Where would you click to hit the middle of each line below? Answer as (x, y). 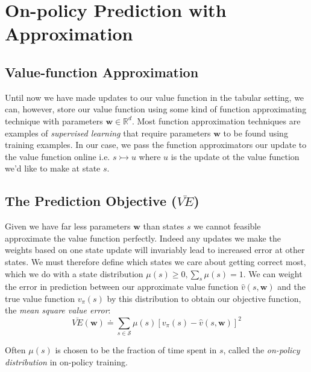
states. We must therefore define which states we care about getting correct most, (155, 261)
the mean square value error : (58, 310)
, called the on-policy (262, 349)
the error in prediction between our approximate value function (122, 287)
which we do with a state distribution (74, 273)
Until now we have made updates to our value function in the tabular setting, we (155, 97)
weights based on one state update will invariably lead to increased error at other (155, 250)
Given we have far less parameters (68, 226)
